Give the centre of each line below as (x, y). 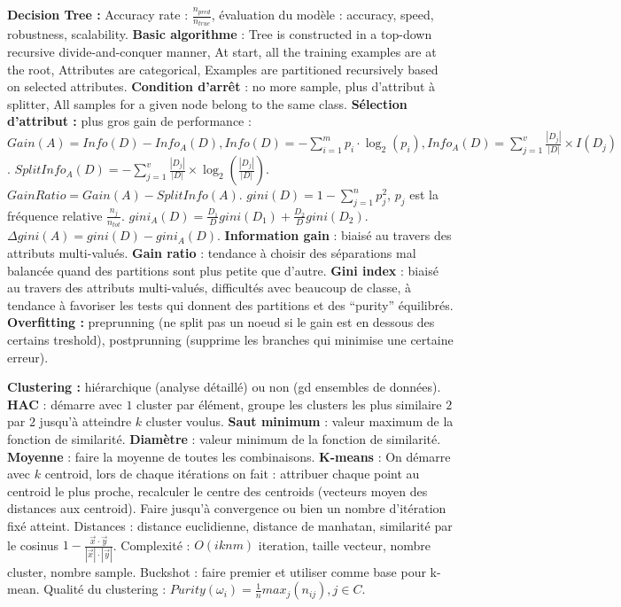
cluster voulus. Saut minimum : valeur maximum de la (299, 421)
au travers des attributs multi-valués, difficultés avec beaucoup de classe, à (209, 288)
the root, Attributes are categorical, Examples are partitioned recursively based (223, 69)
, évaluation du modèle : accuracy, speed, (322, 14)
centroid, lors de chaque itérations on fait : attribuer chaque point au (232, 474)
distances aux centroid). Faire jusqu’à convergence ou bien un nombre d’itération (227, 508)
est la (424, 195)
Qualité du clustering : (105, 589)
